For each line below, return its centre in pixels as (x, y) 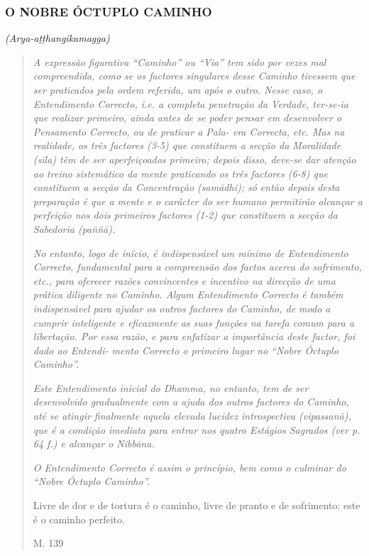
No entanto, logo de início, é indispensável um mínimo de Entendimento (191, 252)
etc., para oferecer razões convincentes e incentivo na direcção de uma (184, 280)
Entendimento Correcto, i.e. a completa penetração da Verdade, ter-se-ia (191, 103)
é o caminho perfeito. (79, 519)
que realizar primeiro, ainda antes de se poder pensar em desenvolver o (187, 118)
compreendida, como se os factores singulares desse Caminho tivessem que (194, 76)
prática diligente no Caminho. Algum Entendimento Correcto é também (188, 294)
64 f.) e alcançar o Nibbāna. (94, 443)
